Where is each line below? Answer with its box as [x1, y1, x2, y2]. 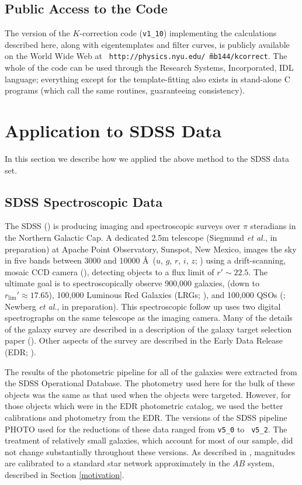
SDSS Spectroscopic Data [5, 192, 163, 210]
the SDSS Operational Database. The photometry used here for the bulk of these [5, 377, 295, 389]
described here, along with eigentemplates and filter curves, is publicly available [5, 38, 290, 50]
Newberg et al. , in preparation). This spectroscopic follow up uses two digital [5, 300, 281, 312]
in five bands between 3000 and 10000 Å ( [5, 254, 157, 266]
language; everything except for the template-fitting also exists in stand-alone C [5, 72, 290, 85]
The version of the [5, 27, 70, 39]
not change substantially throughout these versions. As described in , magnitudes [5, 445, 296, 458]
